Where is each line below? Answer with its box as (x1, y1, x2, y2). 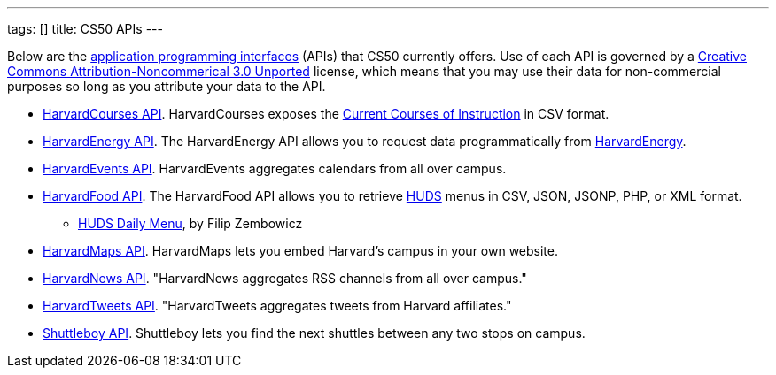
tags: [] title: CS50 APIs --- (7, 21, 163, 36)
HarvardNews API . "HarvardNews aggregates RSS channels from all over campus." (43, 271, 527, 286)
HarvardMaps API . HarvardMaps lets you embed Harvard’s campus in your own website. (43, 243, 559, 258)
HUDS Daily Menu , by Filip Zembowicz (78, 216, 303, 231)
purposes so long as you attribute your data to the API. (7, 79, 326, 94)
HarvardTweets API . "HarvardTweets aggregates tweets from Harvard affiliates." (43, 298, 512, 313)
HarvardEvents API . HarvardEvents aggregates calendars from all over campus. (43, 161, 507, 176)
